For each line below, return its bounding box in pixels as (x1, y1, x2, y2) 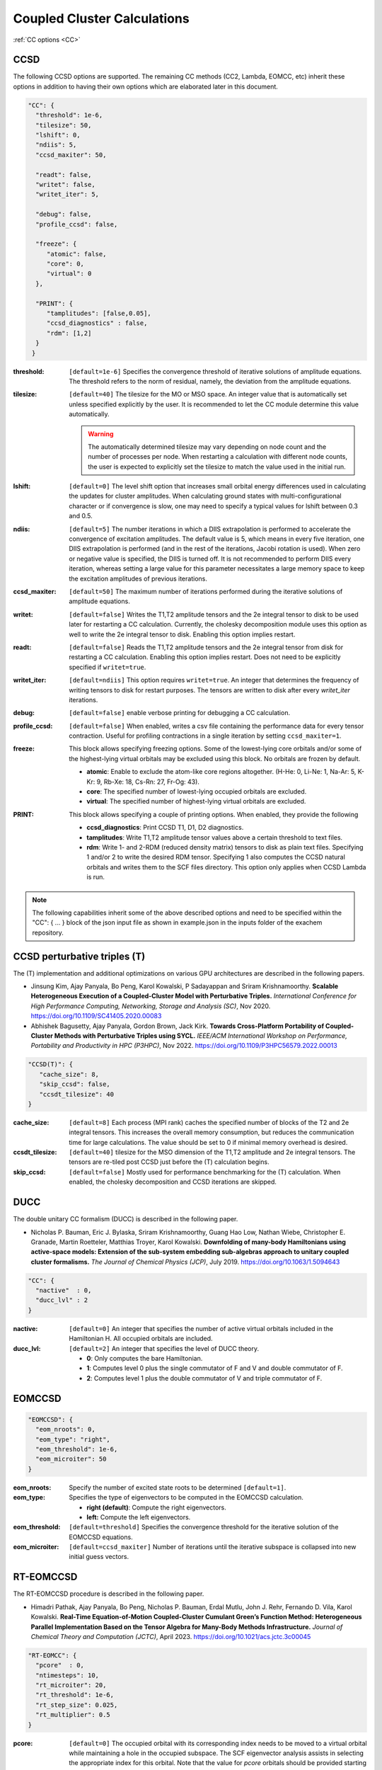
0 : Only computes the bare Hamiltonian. (86, 1354, 203, 1363)
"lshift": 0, (35, 131, 81, 139)
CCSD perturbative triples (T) (13, 950, 146, 962)
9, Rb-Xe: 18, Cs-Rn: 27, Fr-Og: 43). (96, 777, 199, 786)
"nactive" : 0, (35, 1286, 92, 1295)
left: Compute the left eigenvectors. (86, 1512, 191, 1521)
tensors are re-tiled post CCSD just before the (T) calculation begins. (69, 1158, 270, 1166)
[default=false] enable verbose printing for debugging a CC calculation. (69, 709, 290, 717)
